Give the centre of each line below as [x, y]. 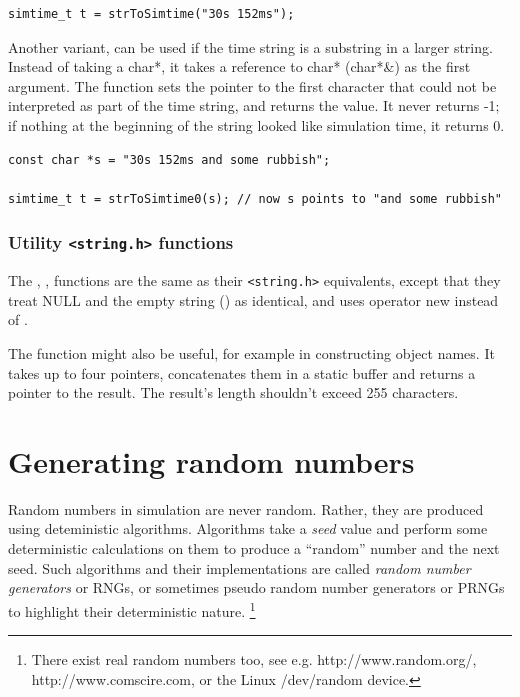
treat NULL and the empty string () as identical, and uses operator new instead [253, 299]
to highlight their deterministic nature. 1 [132, 609]
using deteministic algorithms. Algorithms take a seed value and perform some [248, 528]
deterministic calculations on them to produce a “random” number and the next [254, 548]
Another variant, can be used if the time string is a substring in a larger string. [250, 46]
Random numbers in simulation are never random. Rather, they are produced [246, 508]
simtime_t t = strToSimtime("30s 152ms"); [151, 14]
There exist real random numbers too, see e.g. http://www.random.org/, [254, 659]
